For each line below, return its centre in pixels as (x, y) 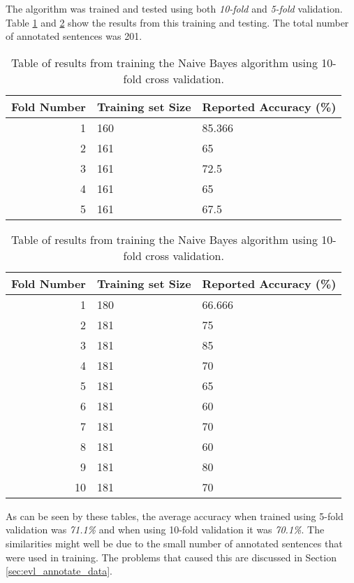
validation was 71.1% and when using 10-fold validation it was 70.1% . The (165, 530)
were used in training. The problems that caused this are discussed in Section (171, 557)
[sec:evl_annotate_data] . (59, 571)
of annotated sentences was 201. (74, 36)
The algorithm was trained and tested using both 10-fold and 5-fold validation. (174, 8)
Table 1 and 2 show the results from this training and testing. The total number (177, 22)
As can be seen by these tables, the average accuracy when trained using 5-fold (175, 516)
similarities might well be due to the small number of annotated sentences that (174, 543)
